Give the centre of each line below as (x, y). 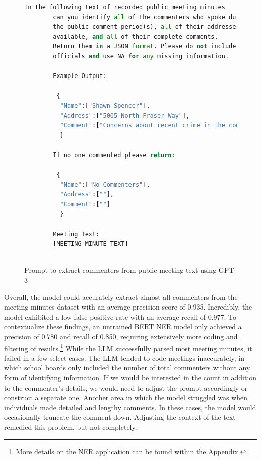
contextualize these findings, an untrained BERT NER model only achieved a (123, 326)
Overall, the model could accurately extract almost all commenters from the (121, 297)
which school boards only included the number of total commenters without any (127, 368)
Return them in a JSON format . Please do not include (145, 47)
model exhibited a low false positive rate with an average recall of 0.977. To (120, 316)
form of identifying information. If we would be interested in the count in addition (130, 378)
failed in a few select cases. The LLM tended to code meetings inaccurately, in (124, 358)
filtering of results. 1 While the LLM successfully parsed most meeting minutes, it (128, 347)
